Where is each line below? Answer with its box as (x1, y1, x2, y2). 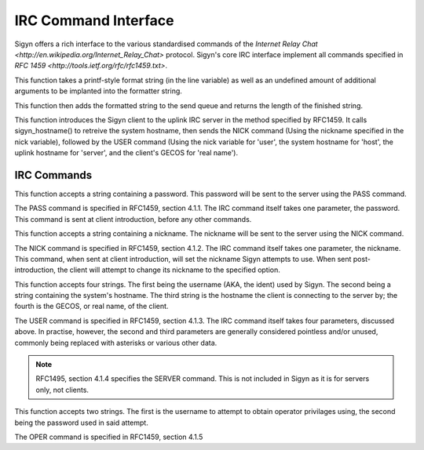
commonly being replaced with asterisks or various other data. (14, 338, 217, 347)
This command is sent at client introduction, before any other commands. (14, 214, 252, 223)
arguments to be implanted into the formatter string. (14, 86, 182, 96)
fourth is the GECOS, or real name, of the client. (14, 302, 169, 311)
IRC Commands (14, 169, 93, 182)
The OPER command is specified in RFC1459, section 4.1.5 (14, 432, 203, 441)
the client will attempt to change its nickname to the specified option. (57, 265, 280, 274)
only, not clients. (35, 385, 90, 394)
